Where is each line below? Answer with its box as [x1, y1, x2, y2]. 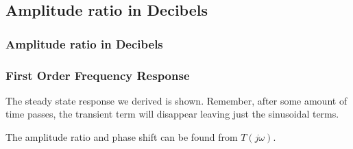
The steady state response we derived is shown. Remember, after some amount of [5, 93, 348, 107]
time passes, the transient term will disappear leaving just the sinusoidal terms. [5, 107, 339, 121]
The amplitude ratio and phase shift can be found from [5, 130, 238, 144]
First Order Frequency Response [5, 66, 190, 83]
